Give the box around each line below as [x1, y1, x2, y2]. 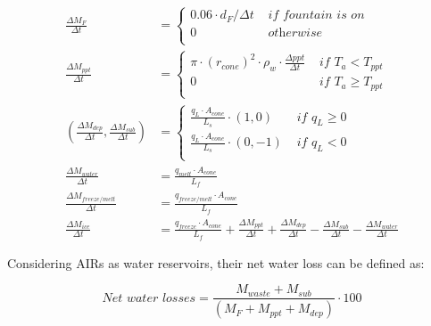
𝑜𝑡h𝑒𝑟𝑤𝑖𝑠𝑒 [268, 27, 322, 40]
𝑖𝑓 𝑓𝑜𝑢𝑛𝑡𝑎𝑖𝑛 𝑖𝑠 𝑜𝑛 [268, 9, 365, 22]
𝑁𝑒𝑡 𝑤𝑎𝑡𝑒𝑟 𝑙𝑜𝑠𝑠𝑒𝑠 [102, 291, 196, 305]
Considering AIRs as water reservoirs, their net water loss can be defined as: [7, 253, 425, 272]
